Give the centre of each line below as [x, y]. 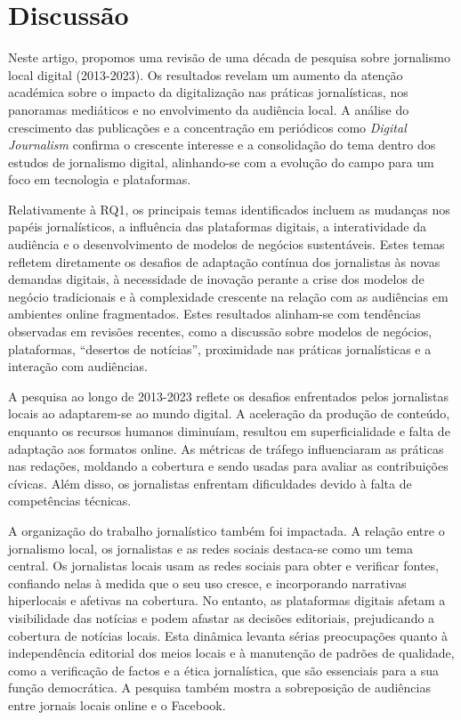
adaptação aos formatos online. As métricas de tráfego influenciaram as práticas [226, 448]
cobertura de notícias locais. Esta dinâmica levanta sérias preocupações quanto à [228, 635]
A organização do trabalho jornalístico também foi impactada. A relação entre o [226, 530]
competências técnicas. [70, 501]
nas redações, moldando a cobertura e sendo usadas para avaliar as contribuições [228, 466]
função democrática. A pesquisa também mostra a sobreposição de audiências [219, 688]
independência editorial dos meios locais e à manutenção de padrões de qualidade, [231, 653]
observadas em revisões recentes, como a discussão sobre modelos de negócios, [220, 332]
